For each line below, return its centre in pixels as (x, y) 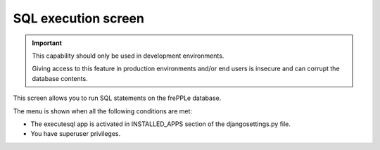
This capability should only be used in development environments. (128, 56)
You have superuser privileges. (76, 134)
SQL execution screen (78, 18)
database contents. (60, 78)
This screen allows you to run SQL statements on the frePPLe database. (117, 98)
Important (47, 43)
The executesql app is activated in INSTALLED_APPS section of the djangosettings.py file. (161, 124)
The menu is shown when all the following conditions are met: (103, 111)
